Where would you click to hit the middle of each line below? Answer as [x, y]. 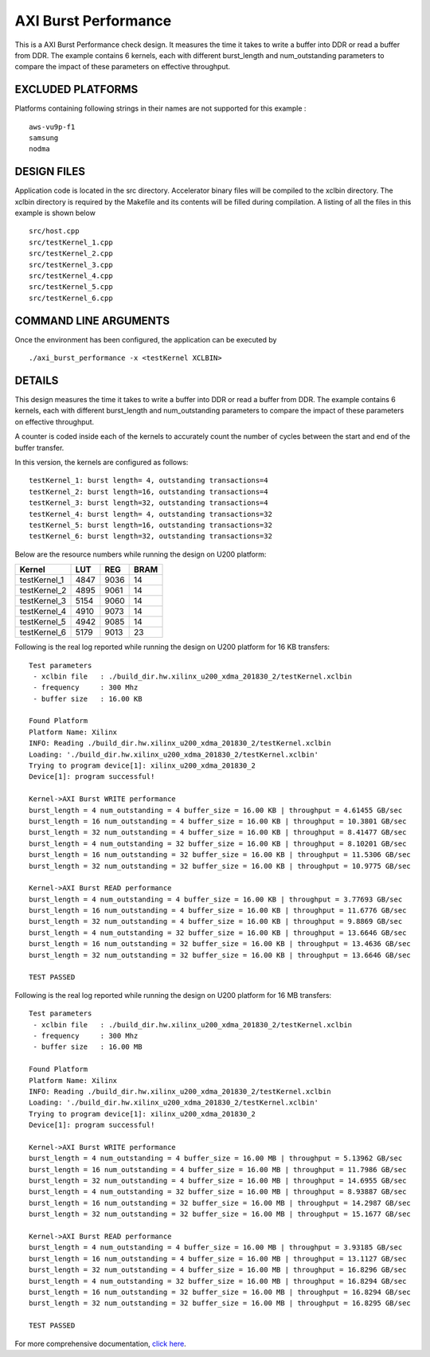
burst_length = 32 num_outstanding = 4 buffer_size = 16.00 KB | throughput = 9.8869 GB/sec [216, 921]
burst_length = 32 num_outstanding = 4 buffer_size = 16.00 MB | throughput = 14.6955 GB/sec [218, 1181]
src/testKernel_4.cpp [71, 276]
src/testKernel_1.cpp [71, 242]
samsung [44, 138]
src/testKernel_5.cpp [71, 287]
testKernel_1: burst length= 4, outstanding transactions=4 [149, 481]
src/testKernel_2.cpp [71, 254]
